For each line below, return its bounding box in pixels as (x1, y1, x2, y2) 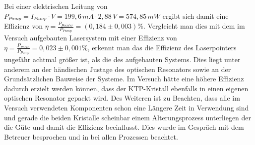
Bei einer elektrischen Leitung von (4, 1, 108, 11)
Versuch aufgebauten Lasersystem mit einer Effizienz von (4, 33, 177, 43)
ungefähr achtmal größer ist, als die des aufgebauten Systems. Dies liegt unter (4, 54, 241, 65)
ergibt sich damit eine (162, 10, 229, 21)
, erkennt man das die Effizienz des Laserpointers (87, 42, 237, 52)
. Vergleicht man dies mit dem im (143, 21, 245, 31)
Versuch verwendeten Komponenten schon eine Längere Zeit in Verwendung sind (4, 103, 249, 113)
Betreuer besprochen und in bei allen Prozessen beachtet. (4, 131, 178, 142)
